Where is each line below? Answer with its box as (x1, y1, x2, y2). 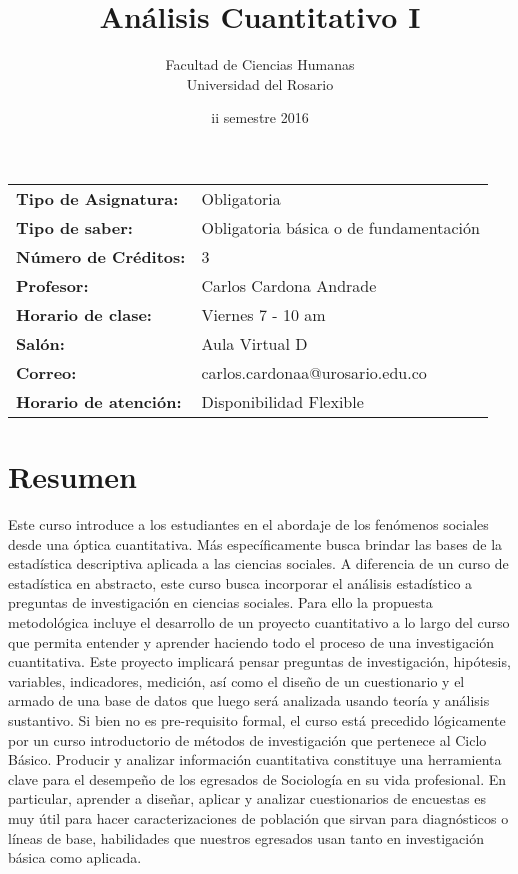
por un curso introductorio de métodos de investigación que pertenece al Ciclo (8, 729, 487, 750)
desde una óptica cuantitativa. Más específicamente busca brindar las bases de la (8, 533, 503, 554)
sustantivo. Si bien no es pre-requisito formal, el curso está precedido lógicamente (8, 709, 506, 730)
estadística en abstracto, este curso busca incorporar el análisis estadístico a (8, 572, 473, 593)
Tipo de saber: (16, 215, 133, 239)
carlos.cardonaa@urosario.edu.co (201, 360, 427, 384)
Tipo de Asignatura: (16, 186, 179, 210)
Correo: (16, 360, 77, 384)
